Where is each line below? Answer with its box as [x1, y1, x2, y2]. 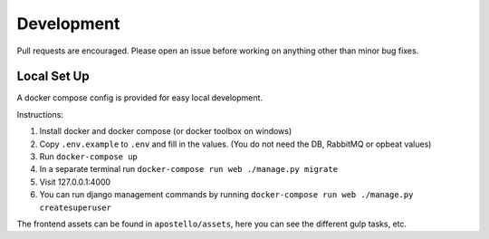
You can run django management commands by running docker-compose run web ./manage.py [39, 189, 414, 200]
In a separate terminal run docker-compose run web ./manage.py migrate [39, 164, 339, 175]
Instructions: [16, 109, 63, 119]
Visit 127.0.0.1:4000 [39, 177, 111, 187]
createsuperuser [39, 202, 112, 213]
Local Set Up [16, 69, 90, 84]
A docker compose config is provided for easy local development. [16, 92, 263, 103]
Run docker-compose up [39, 151, 138, 162]
